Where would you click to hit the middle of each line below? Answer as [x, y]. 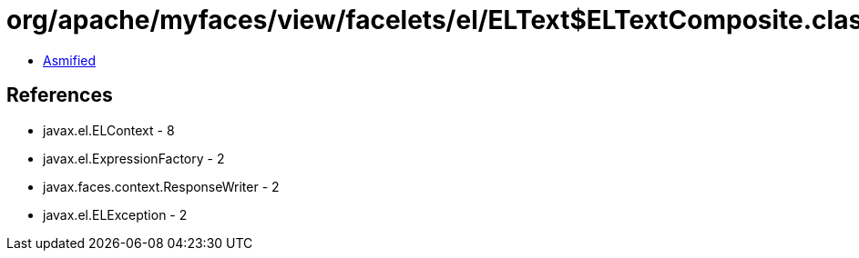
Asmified [70, 60]
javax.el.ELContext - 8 [109, 130]
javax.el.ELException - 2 [115, 214]
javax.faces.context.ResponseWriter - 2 [161, 186]
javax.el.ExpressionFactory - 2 [134, 158]
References [60, 95]
